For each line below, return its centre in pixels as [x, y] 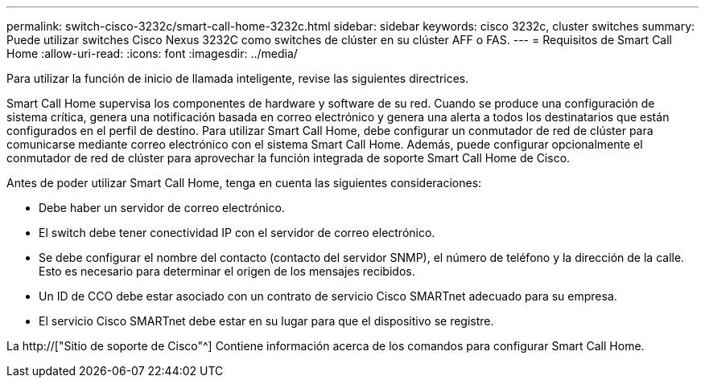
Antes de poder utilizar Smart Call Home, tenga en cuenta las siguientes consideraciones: [244, 183]
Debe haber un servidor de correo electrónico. [162, 208]
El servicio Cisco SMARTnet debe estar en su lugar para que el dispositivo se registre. [266, 321]
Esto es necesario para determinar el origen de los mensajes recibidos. [227, 271]
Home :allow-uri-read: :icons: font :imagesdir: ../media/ [152, 53]
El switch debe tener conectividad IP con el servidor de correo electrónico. [237, 233]
